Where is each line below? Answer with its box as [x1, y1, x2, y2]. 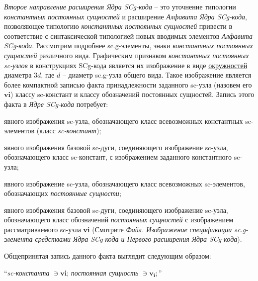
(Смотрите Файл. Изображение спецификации [92, 224, 232, 234]
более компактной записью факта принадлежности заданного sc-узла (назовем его [4, 79, 252, 90]
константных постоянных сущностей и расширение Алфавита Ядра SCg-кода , [4, 11, 247, 21]
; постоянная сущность [67, 267, 139, 278]
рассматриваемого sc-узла [4, 224, 81, 234]
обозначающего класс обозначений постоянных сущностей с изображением [4, 214, 234, 225]
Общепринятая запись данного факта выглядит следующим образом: [4, 251, 211, 261]
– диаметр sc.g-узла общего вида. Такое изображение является [62, 70, 252, 80]
